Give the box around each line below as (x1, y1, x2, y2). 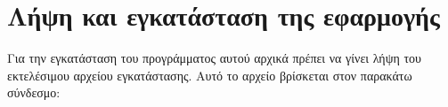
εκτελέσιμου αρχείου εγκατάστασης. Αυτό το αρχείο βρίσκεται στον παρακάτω (7, 65, 412, 84)
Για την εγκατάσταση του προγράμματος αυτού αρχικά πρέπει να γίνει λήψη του (7, 49, 421, 67)
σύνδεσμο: (7, 83, 61, 102)
